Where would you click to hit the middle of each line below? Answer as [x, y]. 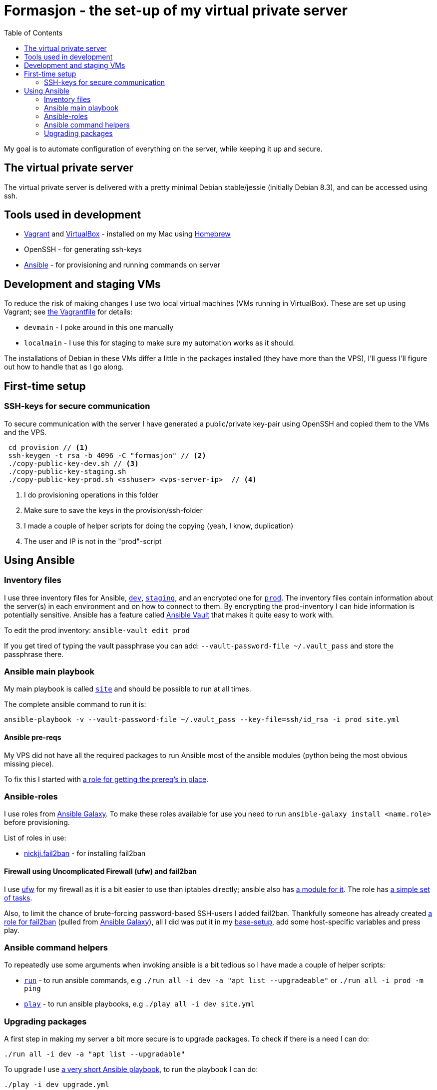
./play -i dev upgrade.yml [57, 1085]
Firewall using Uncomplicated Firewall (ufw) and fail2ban [100, 871]
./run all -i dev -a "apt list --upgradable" [95, 1054]
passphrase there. [34, 654]
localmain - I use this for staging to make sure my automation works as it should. [160, 343]
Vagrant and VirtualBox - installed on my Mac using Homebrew [127, 234]
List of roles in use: [35, 838]
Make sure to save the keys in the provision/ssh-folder [113, 510]
